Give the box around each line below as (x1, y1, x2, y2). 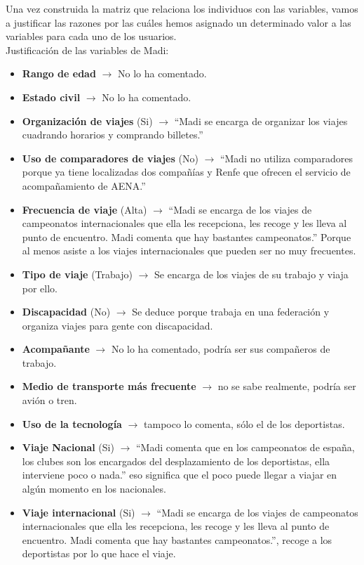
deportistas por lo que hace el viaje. (22, 546, 176, 561)
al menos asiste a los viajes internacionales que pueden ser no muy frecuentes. (22, 243, 356, 258)
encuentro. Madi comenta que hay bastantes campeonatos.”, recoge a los (22, 532, 332, 547)
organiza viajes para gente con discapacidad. (22, 318, 213, 332)
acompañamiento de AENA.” (22, 178, 146, 193)
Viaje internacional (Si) (22, 505, 135, 519)
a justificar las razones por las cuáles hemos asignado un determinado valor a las (6, 15, 351, 30)
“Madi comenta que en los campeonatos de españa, (136, 440, 355, 455)
